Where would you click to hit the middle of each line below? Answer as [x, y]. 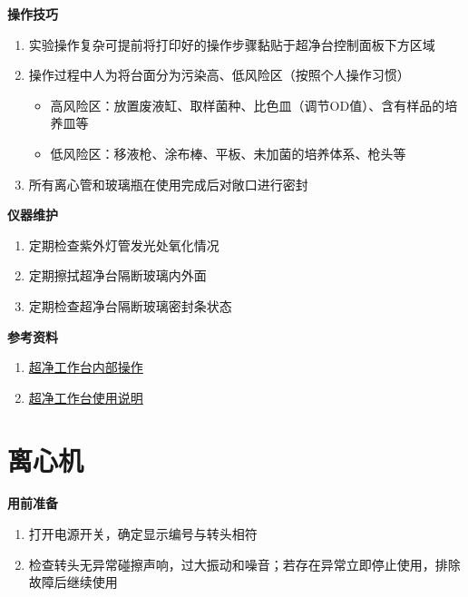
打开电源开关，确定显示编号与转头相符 [143, 534]
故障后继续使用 [73, 582]
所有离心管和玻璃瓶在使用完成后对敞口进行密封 [168, 184]
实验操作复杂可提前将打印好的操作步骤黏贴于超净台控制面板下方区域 [232, 44]
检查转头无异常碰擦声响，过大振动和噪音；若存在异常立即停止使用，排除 [244, 564]
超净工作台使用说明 [86, 397]
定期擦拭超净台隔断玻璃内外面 [117, 275]
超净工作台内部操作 [86, 367]
